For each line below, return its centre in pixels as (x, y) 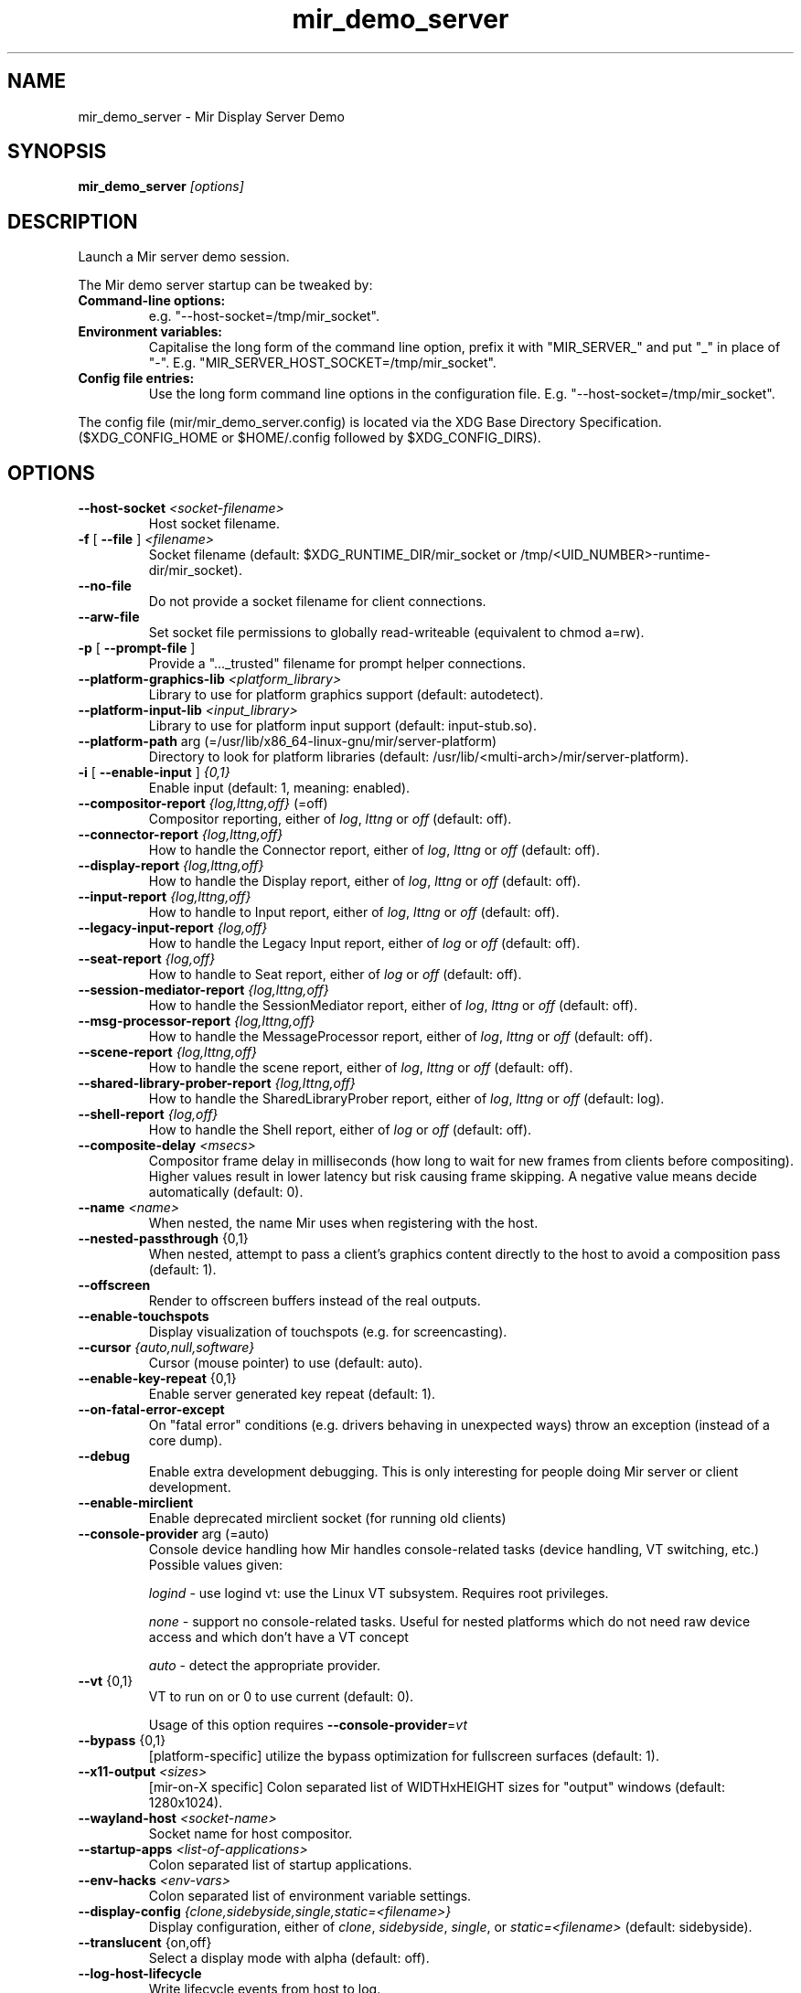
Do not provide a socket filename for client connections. (317, 602)
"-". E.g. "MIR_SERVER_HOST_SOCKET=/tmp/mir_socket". (322, 363)
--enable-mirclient (136, 1503)
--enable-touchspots (144, 1316)
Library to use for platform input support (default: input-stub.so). (342, 726)
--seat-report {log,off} (147, 959)
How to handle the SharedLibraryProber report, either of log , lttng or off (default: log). (406, 1099)
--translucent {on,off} (145, 1943)
